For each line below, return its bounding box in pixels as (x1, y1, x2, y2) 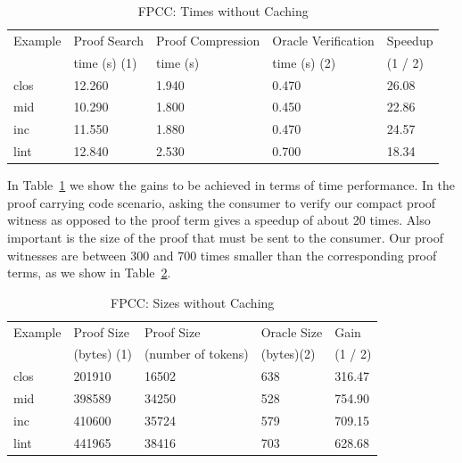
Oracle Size (260, 322, 323, 341)
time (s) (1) (73, 53, 137, 71)
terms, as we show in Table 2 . (7, 263, 171, 282)
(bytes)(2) (260, 344, 316, 363)
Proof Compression (155, 30, 260, 49)
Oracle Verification (272, 30, 375, 49)
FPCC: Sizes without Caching (111, 293, 275, 311)
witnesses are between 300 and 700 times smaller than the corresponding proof (7, 245, 437, 264)
